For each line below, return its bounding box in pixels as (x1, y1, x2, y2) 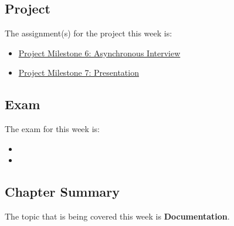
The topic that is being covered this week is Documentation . (5, 210, 230, 222)
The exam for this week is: (5, 123, 100, 135)
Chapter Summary (5, 183, 120, 201)
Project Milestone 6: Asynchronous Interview (18, 46, 181, 59)
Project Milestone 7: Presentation (18, 66, 139, 79)
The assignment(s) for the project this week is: (5, 27, 172, 39)
